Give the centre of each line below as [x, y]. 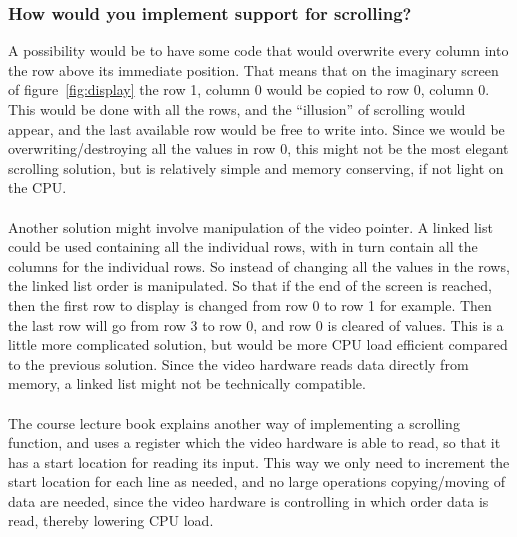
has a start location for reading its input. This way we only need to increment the [259, 461]
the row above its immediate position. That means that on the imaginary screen [253, 69]
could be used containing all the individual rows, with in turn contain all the [243, 246]
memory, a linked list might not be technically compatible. [187, 383]
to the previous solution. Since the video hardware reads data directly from [238, 363]
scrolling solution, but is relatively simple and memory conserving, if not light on [256, 167]
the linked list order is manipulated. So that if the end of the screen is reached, [250, 285]
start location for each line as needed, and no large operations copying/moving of [257, 481]
